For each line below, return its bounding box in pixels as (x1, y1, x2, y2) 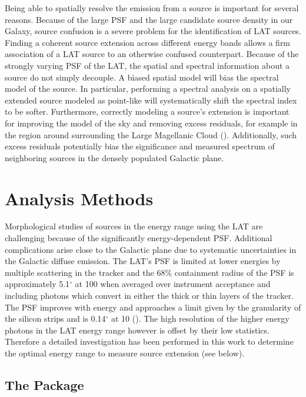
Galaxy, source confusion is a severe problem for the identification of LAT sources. (5, 25, 301, 37)
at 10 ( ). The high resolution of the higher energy (111, 312, 290, 325)
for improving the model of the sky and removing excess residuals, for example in (5, 116, 298, 129)
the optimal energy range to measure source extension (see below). (5, 346, 245, 359)
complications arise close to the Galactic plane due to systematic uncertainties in (5, 243, 297, 255)
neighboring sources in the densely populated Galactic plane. (5, 151, 224, 164)
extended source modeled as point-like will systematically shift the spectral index (5, 94, 297, 106)
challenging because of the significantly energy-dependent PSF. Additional (5, 232, 272, 244)
